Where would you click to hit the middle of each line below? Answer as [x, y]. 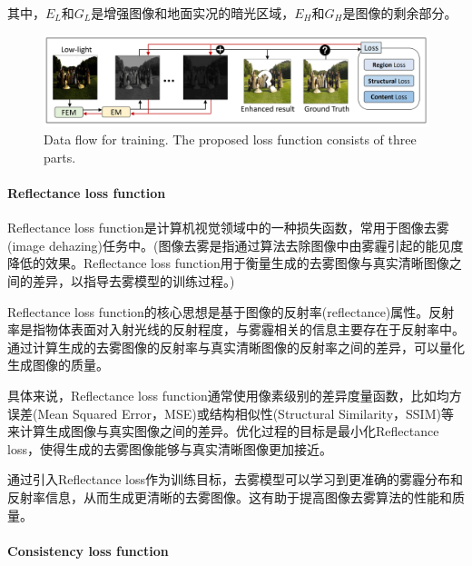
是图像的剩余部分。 [400, 13]
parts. [60, 157]
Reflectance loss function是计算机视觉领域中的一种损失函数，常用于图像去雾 [228, 228]
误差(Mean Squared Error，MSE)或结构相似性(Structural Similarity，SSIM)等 [231, 413]
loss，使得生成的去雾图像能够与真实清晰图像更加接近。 [170, 448]
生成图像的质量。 [58, 365]
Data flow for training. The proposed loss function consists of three [230, 139]
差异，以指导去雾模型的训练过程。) [133, 280]
